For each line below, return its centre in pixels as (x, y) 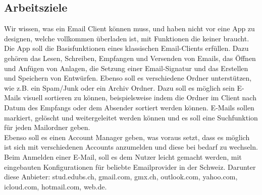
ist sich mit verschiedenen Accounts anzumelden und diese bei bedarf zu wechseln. (131, 147)
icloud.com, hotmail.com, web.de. (56, 186)
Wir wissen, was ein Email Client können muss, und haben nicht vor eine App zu (129, 28)
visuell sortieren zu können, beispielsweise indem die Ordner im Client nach (140, 97)
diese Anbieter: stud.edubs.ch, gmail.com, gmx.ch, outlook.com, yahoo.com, (121, 177)
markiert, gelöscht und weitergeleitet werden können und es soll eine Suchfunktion (131, 117)
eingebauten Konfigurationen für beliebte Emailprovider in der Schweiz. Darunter (130, 167)
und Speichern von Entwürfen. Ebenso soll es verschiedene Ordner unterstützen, (128, 78)
